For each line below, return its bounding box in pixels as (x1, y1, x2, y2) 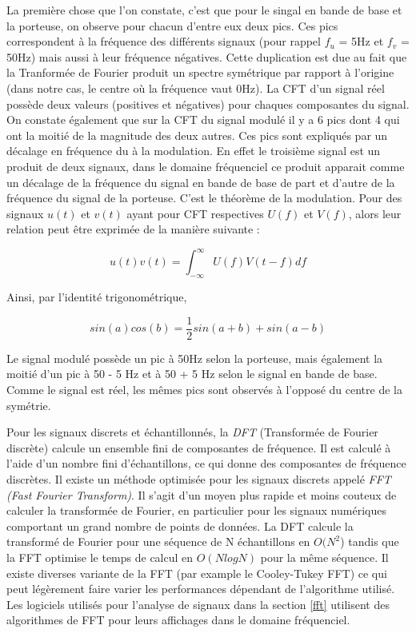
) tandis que (340, 533, 399, 550)
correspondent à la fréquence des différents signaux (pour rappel (6, 33, 321, 50)
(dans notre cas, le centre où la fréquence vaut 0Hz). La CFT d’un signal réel (6, 79, 385, 96)
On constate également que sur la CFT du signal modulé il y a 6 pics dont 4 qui (6, 111, 400, 128)
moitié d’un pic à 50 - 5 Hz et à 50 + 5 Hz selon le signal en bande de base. (6, 365, 378, 382)
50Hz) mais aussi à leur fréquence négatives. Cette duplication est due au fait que (6, 48, 407, 65)
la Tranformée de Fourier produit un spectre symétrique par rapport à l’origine (6, 64, 394, 81)
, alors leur (348, 205, 402, 221)
